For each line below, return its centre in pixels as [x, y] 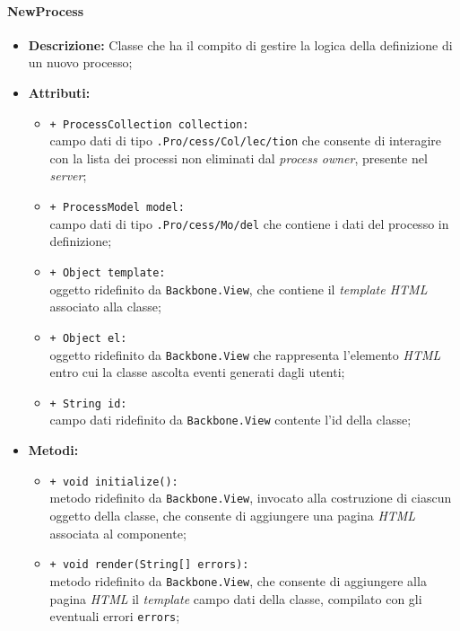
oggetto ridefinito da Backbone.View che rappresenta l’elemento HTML [245, 354]
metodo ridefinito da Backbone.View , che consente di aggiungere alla [238, 580]
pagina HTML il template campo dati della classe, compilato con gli [236, 598]
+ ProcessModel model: [117, 208]
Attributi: [59, 92]
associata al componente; [118, 533]
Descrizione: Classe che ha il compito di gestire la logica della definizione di [240, 44]
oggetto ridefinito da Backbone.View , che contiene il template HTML [239, 289]
